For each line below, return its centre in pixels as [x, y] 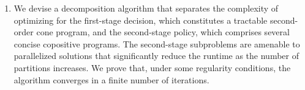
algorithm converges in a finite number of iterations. [111, 79]
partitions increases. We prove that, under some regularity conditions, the [152, 67]
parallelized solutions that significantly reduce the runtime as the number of [156, 56]
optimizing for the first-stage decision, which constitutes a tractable [141, 20]
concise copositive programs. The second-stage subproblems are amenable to [157, 43]
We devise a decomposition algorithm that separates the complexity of [146, 8]
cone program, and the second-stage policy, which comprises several [163, 32]
